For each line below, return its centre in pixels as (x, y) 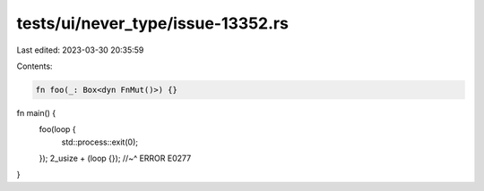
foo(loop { (57, 129)
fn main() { (36, 112)
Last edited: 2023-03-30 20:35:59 (80, 50)
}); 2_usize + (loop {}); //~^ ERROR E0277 (115, 158)
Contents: (35, 66)
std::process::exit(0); (100, 142)
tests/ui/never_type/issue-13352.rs (152, 23)
